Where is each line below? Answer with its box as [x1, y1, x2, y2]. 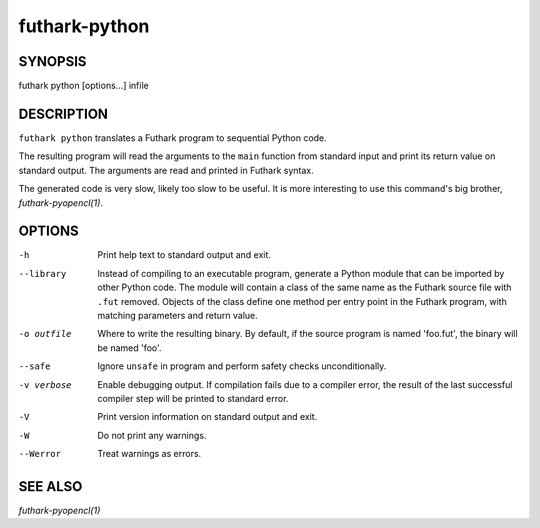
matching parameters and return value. [97, 310, 259, 321]
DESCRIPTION [18, 105, 109, 122]
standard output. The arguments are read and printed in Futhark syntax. [18, 164, 314, 176]
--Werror [18, 448, 62, 460]
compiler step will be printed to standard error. [97, 392, 289, 404]
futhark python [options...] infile [18, 80, 149, 92]
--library [18, 268, 67, 279]
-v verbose [18, 379, 72, 390]
